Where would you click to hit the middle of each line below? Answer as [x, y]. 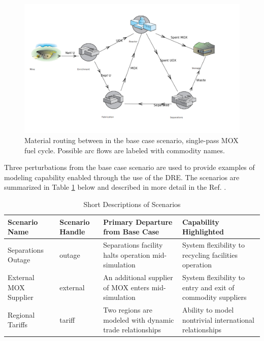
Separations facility [133, 244]
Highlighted [203, 232]
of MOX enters [126, 287]
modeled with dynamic [139, 319]
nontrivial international [218, 319]
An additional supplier [138, 277]
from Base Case [131, 232]
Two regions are [128, 310]
